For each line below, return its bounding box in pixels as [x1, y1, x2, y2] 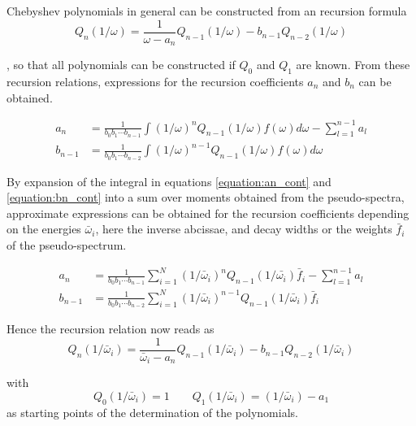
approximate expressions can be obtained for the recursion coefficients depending [6, 204, 409, 221]
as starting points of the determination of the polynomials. [6, 403, 298, 420]
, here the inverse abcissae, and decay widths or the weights [95, 220, 392, 237]
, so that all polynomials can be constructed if [6, 56, 236, 73]
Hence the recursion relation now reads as [6, 320, 214, 337]
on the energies [6, 220, 81, 237]
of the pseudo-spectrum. [6, 237, 127, 253]
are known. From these [296, 56, 410, 73]
